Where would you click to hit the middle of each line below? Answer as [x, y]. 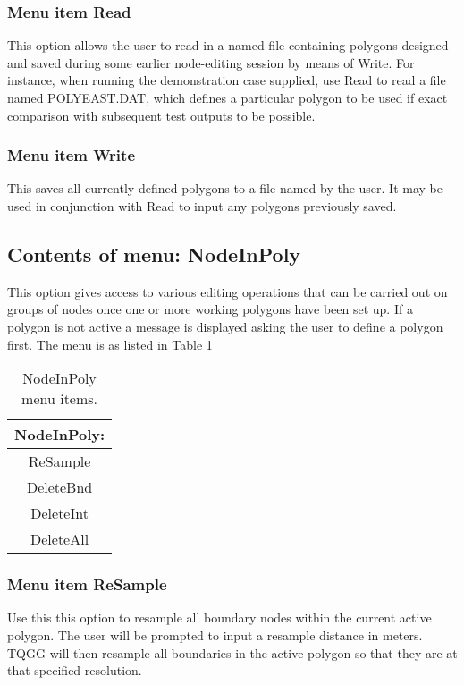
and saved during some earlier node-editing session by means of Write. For [211, 62]
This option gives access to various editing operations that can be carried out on [228, 291]
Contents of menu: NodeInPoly [154, 254]
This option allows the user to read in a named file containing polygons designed [228, 45]
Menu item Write [72, 155]
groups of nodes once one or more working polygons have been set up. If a [210, 309]
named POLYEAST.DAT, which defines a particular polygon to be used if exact [228, 97]
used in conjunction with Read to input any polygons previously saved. [202, 206]
